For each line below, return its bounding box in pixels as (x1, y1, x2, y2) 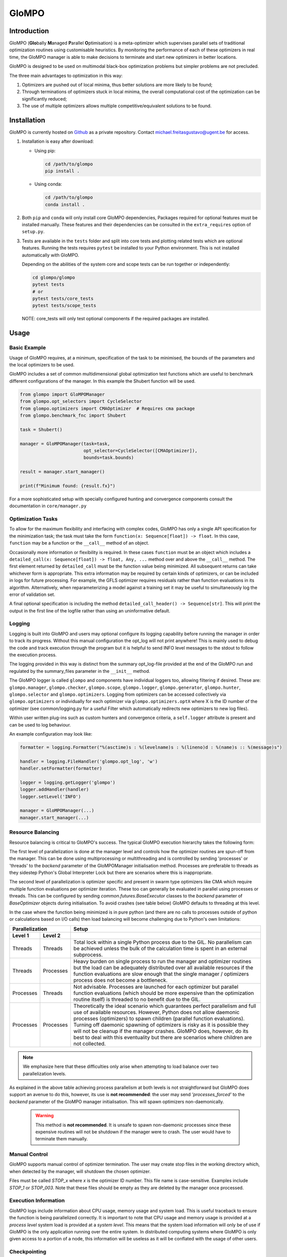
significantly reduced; (22, 96, 67, 102)
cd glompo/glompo (32, 275, 75, 280)
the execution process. (9, 652, 57, 658)
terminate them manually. (35, 1136, 88, 1142)
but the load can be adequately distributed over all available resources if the (73, 964, 253, 971)
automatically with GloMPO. (22, 252, 79, 258)
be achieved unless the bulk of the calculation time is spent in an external (73, 945, 247, 952)
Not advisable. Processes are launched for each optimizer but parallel (73, 983, 239, 990)
